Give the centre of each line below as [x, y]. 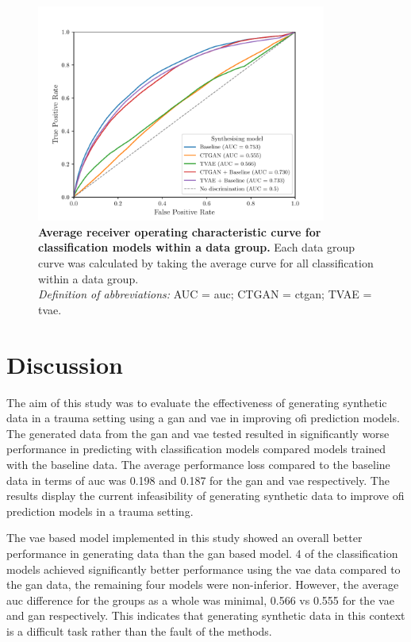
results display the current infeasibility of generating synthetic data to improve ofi [205, 496]
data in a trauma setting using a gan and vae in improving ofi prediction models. [203, 418]
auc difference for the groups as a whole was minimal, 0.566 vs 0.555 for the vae [200, 600]
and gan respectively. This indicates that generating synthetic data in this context [206, 615]
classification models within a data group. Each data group [197, 247]
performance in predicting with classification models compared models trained [196, 449]
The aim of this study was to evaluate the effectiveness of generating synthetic [197, 402]
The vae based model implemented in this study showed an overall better [184, 538]
